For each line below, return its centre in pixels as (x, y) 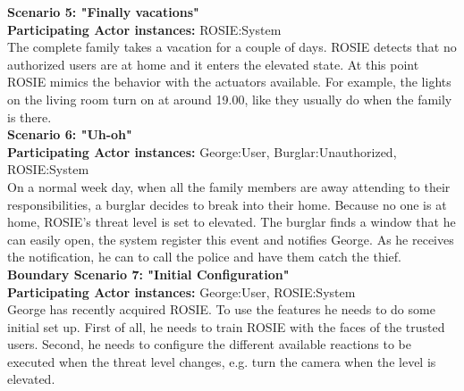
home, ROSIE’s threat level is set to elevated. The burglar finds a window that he (232, 222)
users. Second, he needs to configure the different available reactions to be (209, 344)
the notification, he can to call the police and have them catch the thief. (204, 257)
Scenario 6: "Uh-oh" (70, 134)
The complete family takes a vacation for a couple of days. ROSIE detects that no (232, 47)
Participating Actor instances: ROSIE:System (144, 29)
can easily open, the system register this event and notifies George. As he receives (231, 239)
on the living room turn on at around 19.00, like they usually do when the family (230, 99)
